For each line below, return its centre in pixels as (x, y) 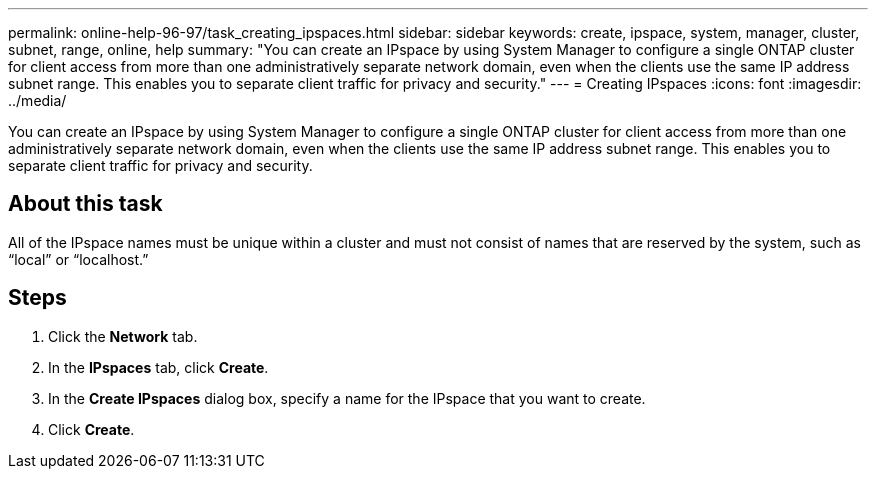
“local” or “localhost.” (78, 259)
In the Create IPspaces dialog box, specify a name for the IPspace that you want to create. (347, 398)
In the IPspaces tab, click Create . (158, 367)
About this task (85, 204)
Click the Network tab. (123, 336)
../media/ (37, 100)
